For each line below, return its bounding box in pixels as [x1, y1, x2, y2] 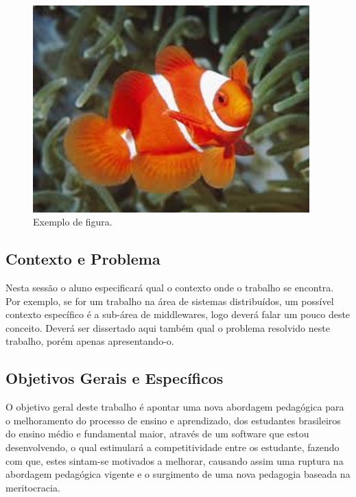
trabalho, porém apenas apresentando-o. [5, 334, 174, 348]
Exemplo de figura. [33, 215, 112, 229]
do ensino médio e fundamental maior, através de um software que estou [5, 426, 309, 441]
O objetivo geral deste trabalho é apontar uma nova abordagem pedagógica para [5, 400, 344, 414]
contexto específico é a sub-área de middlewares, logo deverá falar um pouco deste [5, 307, 351, 322]
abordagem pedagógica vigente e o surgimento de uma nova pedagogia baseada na [5, 467, 351, 481]
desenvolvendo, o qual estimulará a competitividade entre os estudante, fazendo [5, 440, 340, 454]
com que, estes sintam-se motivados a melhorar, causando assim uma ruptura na [5, 453, 344, 468]
